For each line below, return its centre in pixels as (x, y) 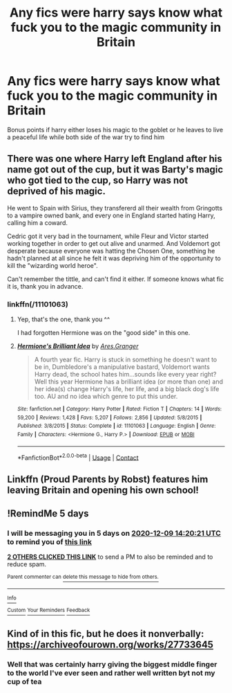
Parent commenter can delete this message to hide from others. (83, 577)
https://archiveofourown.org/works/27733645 (110, 645)
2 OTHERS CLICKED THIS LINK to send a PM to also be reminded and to (110, 557)
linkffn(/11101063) (38, 304)
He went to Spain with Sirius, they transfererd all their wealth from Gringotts (115, 208)
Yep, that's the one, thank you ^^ (64, 319)
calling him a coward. (37, 222)
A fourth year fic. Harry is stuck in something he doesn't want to (126, 360)
